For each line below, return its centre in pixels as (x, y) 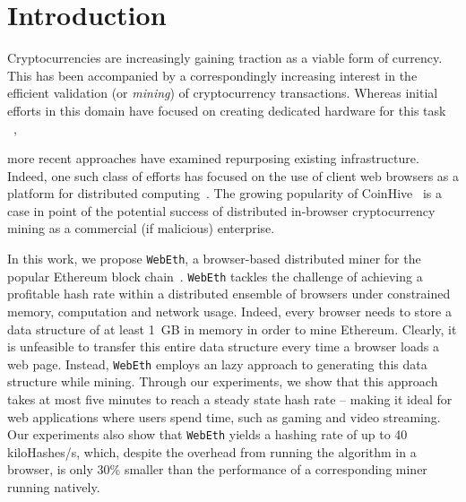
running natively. (54, 487)
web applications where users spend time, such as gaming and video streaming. (224, 416)
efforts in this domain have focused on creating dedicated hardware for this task (227, 110)
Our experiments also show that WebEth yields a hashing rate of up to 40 (207, 434)
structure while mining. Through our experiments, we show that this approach (223, 381)
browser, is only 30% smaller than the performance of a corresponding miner (217, 469)
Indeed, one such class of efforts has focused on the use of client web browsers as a (233, 175)
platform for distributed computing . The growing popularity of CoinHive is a (224, 193)
